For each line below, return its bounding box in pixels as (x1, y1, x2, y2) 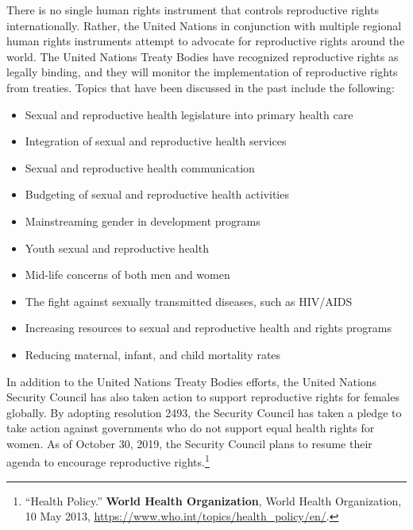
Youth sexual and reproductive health (25, 239, 209, 256)
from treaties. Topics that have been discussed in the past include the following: (6, 79, 395, 95)
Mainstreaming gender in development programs (25, 212, 261, 229)
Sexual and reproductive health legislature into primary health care (25, 106, 353, 122)
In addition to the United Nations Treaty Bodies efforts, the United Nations (6, 373, 377, 389)
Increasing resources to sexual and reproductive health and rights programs (25, 319, 392, 336)
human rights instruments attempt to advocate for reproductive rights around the (6, 33, 405, 49)
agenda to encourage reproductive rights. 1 (6, 451, 210, 470)
